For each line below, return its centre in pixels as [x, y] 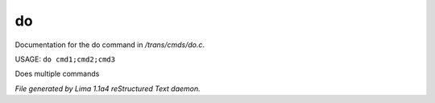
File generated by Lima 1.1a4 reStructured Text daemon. [108, 89]
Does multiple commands [57, 74]
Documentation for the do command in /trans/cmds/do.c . [110, 45]
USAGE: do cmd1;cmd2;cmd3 [65, 59]
